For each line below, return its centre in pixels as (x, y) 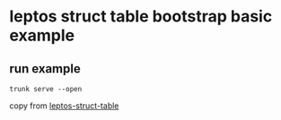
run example (45, 69)
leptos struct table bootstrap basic (141, 17)
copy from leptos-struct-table (64, 106)
